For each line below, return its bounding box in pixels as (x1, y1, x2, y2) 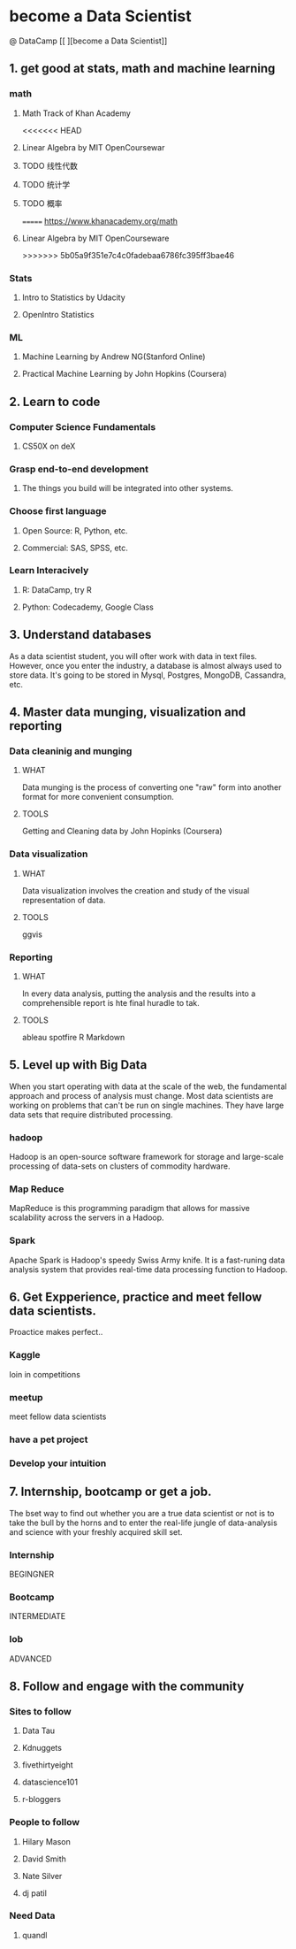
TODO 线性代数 (21, 160, 78, 171)
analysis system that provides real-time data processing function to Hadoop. (9, 1263, 288, 1275)
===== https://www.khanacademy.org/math (21, 215, 178, 226)
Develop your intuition (9, 1457, 107, 1469)
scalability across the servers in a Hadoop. (9, 1212, 165, 1223)
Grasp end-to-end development (9, 463, 148, 475)
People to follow (9, 1816, 80, 1829)
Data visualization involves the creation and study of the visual (21, 885, 250, 895)
